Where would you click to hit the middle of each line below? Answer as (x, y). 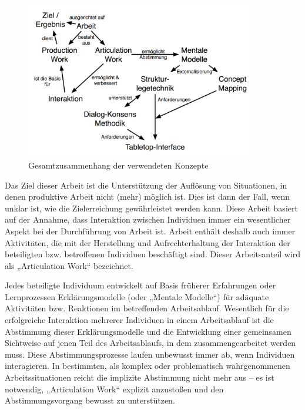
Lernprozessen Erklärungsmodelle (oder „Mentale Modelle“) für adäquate (137, 296)
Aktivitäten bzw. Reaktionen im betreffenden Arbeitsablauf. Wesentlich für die (147, 308)
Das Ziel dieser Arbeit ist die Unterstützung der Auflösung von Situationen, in (146, 185)
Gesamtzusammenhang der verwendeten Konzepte (118, 165)
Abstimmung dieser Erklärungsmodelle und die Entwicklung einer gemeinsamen (148, 331)
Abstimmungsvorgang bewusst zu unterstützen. (90, 400)
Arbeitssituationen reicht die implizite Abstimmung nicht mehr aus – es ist (140, 377)
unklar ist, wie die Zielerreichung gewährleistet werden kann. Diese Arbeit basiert (151, 208)
